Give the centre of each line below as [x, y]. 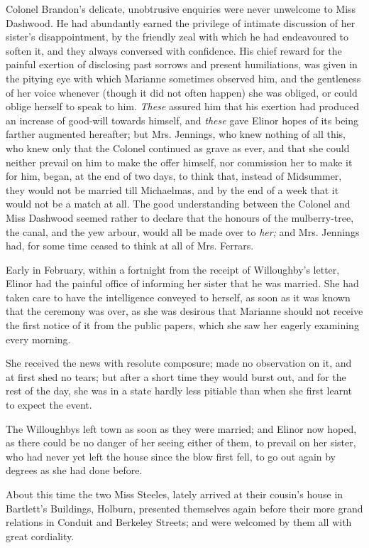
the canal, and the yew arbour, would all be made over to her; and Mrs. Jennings [183, 231]
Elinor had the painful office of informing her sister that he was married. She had [182, 283]
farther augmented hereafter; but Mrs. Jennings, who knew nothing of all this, [176, 134]
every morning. [38, 339]
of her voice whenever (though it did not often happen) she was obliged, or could [182, 92]
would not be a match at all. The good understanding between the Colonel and [178, 204]
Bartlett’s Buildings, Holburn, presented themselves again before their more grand [184, 508]
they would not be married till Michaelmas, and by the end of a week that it [172, 189]
